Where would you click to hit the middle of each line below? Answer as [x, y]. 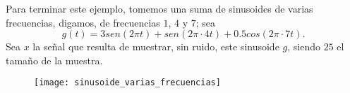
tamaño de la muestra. [54, 60]
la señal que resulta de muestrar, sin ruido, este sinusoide [156, 46]
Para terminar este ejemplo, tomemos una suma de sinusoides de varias [159, 8]
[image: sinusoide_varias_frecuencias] [127, 83]
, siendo [304, 46]
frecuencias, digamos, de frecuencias [83, 22]
